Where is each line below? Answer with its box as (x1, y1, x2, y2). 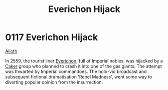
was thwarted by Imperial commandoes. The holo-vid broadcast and (5, 68, 147, 74)
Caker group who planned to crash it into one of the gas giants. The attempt (5, 63, 162, 69)
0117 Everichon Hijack (5, 31, 98, 43)
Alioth (5, 48, 18, 54)
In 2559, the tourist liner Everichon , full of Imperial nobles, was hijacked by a (5, 57, 163, 63)
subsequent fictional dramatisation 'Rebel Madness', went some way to (5, 73, 152, 79)
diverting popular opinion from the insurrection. (5, 79, 103, 85)
